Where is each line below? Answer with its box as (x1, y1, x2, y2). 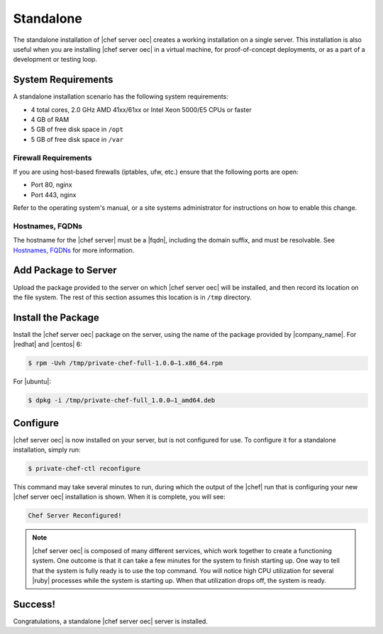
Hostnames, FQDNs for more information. (13, 245, 135, 255)
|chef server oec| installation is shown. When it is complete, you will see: (13, 493, 226, 501)
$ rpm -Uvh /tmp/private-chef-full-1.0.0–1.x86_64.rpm (28, 359, 223, 367)
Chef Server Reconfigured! (28, 511, 122, 520)
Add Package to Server (13, 265, 117, 277)
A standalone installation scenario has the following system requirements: (13, 92, 228, 101)
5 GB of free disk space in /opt (30, 125, 124, 134)
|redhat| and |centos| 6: (13, 340, 83, 349)
